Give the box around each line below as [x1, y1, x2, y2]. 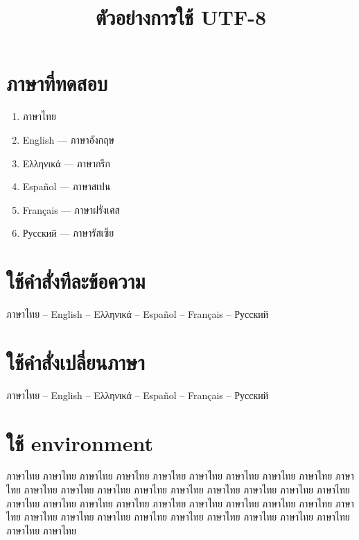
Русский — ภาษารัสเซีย [22, 226, 114, 240]
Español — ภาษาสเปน [22, 179, 111, 194]
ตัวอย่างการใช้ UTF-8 [95, 3, 267, 31]
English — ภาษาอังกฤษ [22, 132, 115, 146]
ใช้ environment [6, 428, 153, 457]
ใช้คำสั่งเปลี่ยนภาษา [6, 347, 145, 376]
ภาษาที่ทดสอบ [6, 69, 108, 97]
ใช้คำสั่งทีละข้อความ [6, 267, 146, 295]
